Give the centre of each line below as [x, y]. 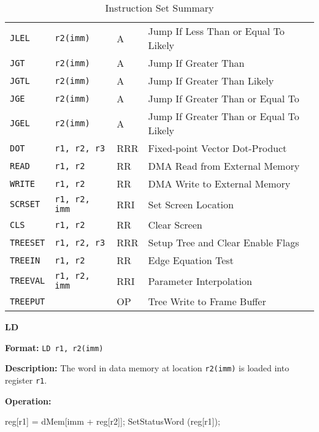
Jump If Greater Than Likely [211, 81]
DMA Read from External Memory [224, 166]
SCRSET [25, 204]
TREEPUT [28, 301]
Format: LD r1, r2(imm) [54, 347]
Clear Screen [175, 225]
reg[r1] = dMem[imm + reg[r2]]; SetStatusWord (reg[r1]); [113, 421]
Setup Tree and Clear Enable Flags [224, 242]
